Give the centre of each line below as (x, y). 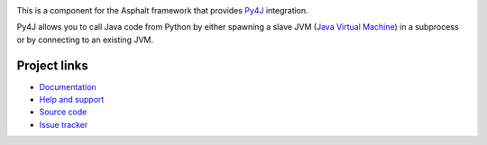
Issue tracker (64, 124)
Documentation (68, 86)
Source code (63, 112)
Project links (53, 65)
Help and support (72, 100)
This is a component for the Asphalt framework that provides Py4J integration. (162, 10)
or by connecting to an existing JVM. (85, 40)
